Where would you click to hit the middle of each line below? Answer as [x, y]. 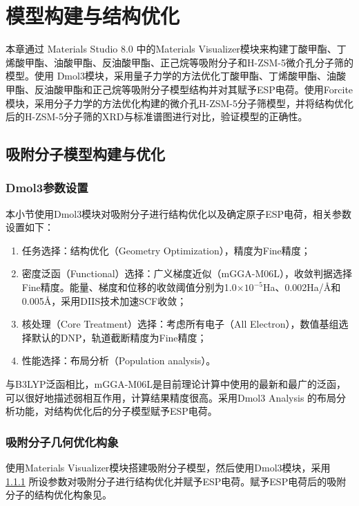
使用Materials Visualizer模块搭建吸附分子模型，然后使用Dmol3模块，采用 [168, 468]
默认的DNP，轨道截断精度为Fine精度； [119, 337]
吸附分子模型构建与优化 [85, 154]
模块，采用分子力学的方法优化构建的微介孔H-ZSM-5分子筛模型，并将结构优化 [179, 103]
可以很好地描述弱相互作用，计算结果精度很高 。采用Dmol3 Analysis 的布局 [171, 397]
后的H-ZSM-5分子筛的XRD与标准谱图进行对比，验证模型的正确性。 [157, 116]
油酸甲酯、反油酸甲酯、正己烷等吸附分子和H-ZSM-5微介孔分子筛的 [203, 62]
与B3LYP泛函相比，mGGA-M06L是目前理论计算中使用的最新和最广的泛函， [176, 384]
